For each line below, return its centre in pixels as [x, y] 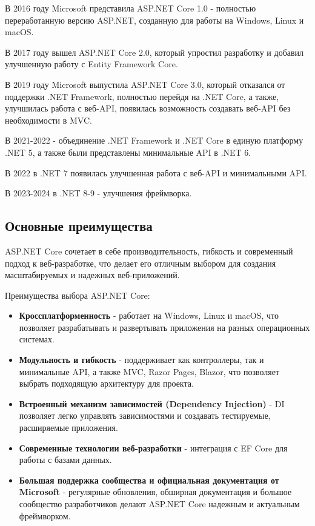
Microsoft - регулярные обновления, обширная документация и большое [155, 492]
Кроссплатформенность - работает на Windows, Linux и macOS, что [149, 315]
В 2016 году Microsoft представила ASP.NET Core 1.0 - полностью [131, 8]
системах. [37, 339]
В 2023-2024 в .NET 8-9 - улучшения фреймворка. [98, 193]
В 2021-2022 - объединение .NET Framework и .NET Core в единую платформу [154, 140]
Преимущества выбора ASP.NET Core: [78, 295]
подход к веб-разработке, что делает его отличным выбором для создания [141, 263]
